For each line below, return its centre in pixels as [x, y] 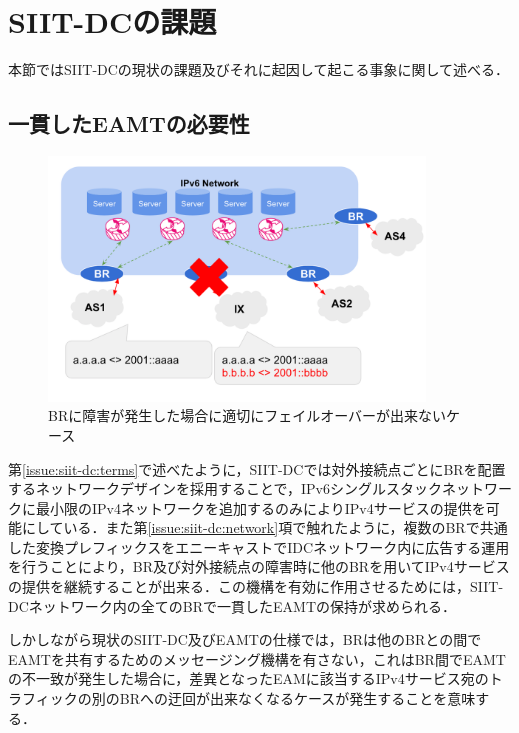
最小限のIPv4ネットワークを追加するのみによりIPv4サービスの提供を [260, 507]
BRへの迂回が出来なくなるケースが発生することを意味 [297, 698]
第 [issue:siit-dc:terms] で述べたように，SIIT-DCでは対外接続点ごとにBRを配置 [257, 468]
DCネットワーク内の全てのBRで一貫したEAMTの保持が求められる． [232, 605]
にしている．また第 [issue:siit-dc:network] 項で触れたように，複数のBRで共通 [264, 527]
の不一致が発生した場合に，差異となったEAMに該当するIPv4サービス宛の [248, 678]
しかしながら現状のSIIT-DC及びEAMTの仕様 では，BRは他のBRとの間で [245, 639]
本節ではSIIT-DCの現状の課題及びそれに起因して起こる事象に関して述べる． [259, 69]
